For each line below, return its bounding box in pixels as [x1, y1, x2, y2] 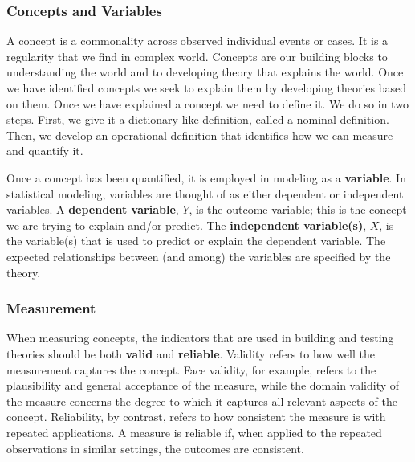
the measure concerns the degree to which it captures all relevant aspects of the [6, 392, 398, 409]
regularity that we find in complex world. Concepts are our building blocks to [6, 47, 388, 64]
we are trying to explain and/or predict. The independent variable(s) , [6, 216, 367, 233]
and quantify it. [6, 142, 83, 159]
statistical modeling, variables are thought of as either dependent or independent [6, 185, 404, 202]
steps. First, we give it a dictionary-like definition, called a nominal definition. [6, 111, 389, 128]
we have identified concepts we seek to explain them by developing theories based [6, 80, 407, 96]
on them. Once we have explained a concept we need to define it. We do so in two [6, 95, 409, 112]
